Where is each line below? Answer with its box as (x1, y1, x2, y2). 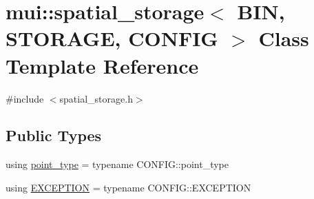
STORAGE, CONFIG (6, 24, 218, 52)
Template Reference (6, 51, 199, 79)
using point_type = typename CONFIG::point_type (6, 157, 229, 171)
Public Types (6, 125, 102, 146)
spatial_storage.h (59, 91, 133, 105)
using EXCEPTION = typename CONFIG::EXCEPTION (6, 180, 251, 194)
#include (6, 91, 44, 105)
